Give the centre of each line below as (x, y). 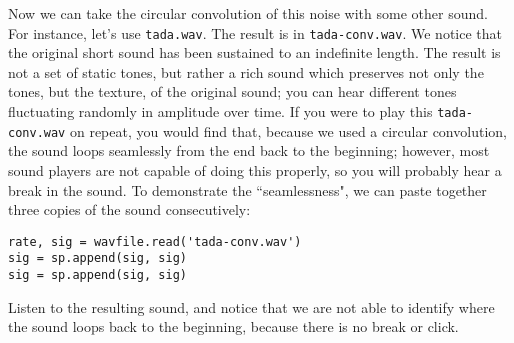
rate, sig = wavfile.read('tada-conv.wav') (155, 241)
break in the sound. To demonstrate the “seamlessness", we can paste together (247, 189)
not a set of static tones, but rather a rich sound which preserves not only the (246, 71)
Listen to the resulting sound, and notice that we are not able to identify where (251, 306)
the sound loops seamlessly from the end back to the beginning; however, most (249, 150)
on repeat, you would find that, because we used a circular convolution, (288, 130)
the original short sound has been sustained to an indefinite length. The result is (254, 52)
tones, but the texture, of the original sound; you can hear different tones (232, 91)
